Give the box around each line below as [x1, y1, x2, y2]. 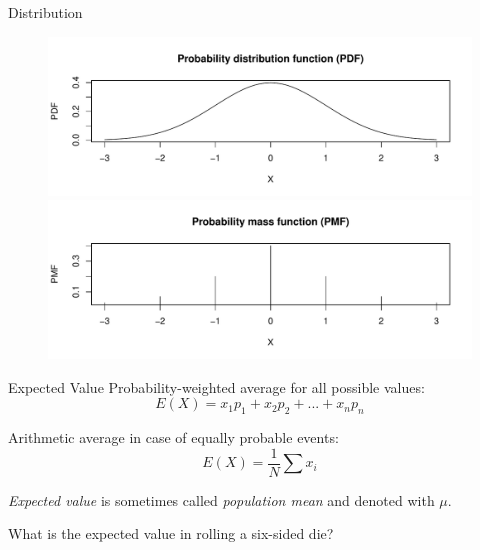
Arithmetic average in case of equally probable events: [8, 427, 339, 448]
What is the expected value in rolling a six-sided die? [8, 523, 334, 544]
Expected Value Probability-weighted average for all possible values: [8, 376, 425, 397]
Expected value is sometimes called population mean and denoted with [8, 489, 435, 510]
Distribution [8, 2, 83, 22]
